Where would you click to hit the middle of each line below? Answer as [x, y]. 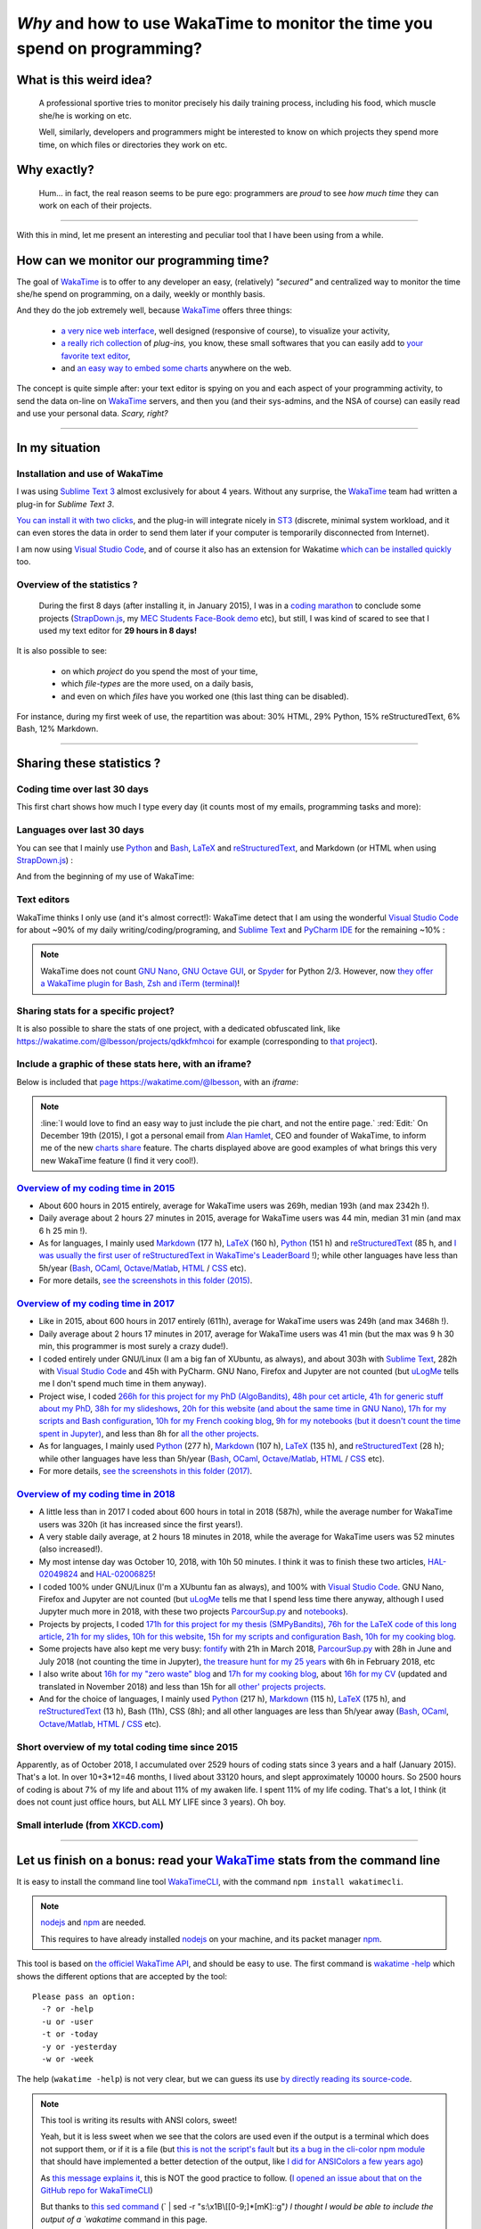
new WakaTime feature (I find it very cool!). [120, 1160]
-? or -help [67, 2009]
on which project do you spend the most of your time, [159, 671]
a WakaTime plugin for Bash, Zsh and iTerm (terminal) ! [140, 983]
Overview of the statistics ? [77, 585]
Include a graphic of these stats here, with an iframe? [134, 1064]
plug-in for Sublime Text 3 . [65, 504]
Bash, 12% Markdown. [57, 729]
